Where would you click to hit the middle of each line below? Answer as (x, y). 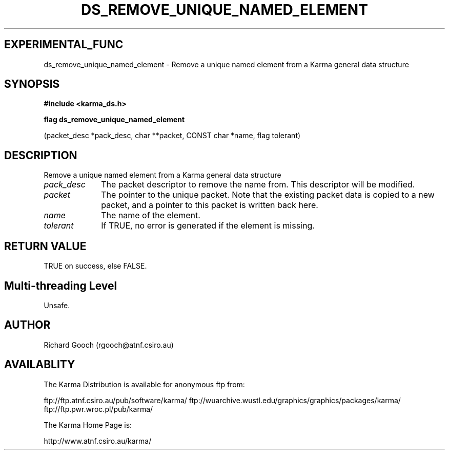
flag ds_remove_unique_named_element (114, 120)
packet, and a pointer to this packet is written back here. (210, 205)
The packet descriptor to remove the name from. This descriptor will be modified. (258, 185)
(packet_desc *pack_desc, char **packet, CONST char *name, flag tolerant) (172, 136)
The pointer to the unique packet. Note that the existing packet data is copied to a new (268, 195)
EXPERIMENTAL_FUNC (64, 45)
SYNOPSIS (32, 84)
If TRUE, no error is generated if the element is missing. (208, 226)
